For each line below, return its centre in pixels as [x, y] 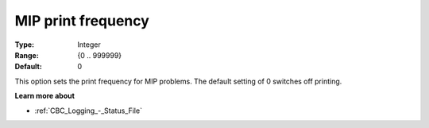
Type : [25, 45]
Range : [27, 55]
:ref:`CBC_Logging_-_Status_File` [89, 111]
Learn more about [45, 96]
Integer [89, 45]
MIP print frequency [82, 21]
